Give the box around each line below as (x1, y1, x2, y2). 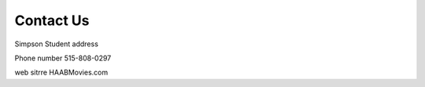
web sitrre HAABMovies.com (14, 67, 109, 78)
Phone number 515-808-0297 (14, 53, 112, 63)
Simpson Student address (14, 39, 98, 49)
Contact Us (14, 12, 90, 29)
